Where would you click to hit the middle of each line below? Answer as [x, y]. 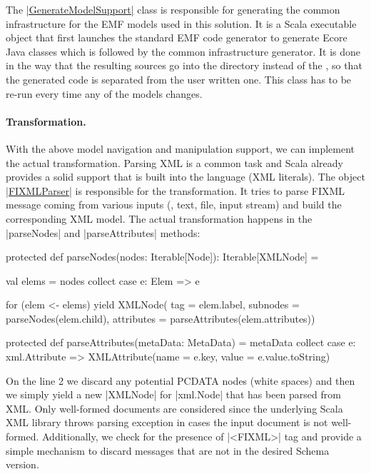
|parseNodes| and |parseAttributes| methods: [103, 232]
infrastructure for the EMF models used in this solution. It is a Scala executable [181, 23]
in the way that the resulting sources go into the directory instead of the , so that [184, 65]
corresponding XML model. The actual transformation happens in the [159, 218]
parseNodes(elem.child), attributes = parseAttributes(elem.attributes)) [161, 318]
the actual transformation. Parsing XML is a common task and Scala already [174, 162]
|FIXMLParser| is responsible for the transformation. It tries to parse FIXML [176, 190]
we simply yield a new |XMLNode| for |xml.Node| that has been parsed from [173, 394]
